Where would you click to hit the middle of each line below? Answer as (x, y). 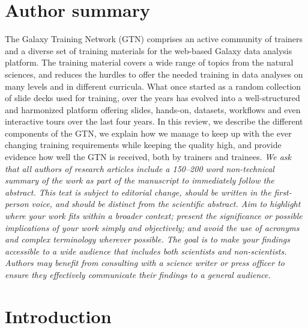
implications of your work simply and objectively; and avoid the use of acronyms (152, 227)
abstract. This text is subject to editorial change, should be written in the (138, 192)
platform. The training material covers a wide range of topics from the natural (149, 62)
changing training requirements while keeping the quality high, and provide (143, 145)
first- (283, 192)
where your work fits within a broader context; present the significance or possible (154, 216)
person (17, 204)
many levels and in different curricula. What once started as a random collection (153, 86)
